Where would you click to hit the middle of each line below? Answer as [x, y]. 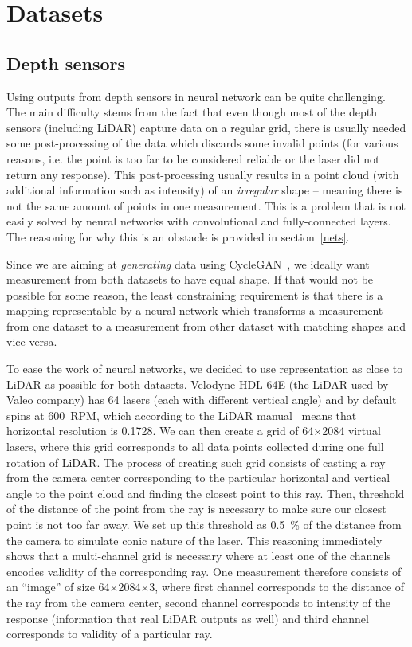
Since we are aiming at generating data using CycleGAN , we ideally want [188, 263]
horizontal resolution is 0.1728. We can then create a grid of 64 [160, 431]
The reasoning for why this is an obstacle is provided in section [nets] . [178, 236]
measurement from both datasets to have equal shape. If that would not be [190, 279]
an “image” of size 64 [58, 587]
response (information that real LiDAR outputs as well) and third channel [188, 618]
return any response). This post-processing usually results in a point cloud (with [203, 174]
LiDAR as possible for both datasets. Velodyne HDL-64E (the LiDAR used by [198, 384]
